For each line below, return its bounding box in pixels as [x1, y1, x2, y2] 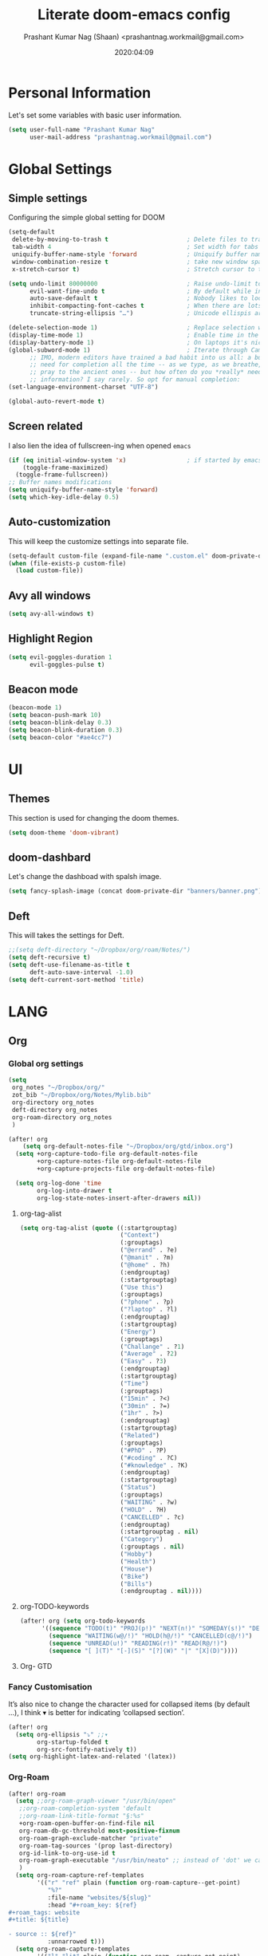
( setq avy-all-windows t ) [8, 610, 94, 618]
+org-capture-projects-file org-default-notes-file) [37, 1165, 216, 1173]
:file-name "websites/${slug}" [47, 1893, 152, 1902]
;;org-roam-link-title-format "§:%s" [18, 1812, 145, 1820]
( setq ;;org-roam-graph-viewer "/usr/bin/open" [15, 1797, 177, 1805]
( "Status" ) [120, 1484, 156, 1492]
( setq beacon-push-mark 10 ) [8, 712, 102, 720]
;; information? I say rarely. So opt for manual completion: [29, 376, 241, 384]
